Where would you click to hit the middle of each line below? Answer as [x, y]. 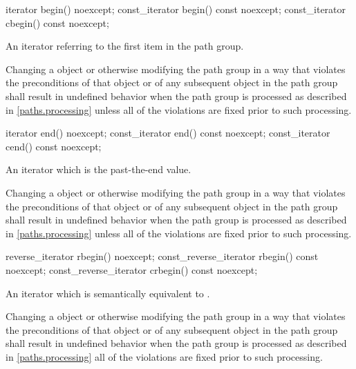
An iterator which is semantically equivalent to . [108, 293]
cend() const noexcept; [54, 146]
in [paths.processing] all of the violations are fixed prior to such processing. [164, 356]
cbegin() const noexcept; [57, 22]
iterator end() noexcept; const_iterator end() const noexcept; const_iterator [168, 133]
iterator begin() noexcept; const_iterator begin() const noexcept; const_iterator [176, 9]
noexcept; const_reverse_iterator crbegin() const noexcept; [132, 269]
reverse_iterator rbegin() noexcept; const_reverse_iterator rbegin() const [162, 256]
